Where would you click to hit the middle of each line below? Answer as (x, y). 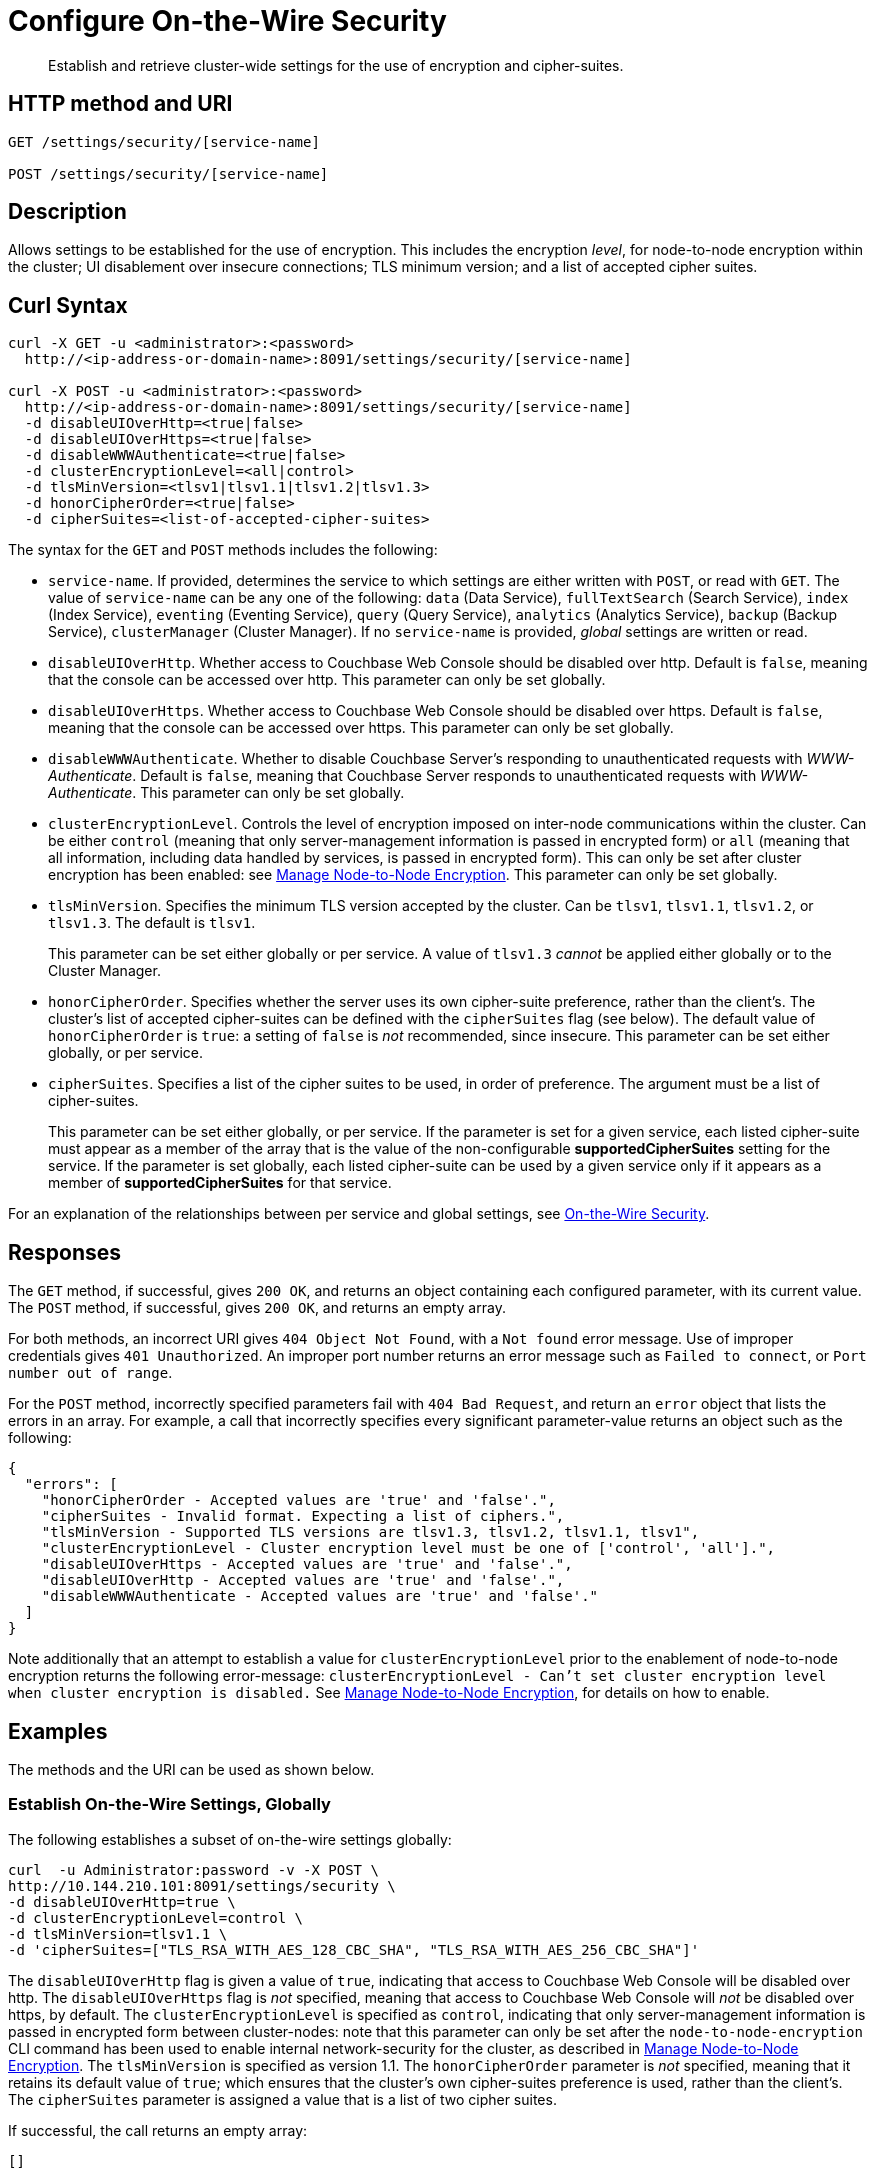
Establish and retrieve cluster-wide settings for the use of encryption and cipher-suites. (336, 65)
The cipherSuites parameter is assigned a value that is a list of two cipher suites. (282, 2099)
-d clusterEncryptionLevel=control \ (156, 1917)
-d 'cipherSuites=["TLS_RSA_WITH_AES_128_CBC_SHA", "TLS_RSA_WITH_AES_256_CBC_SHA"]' (354, 1949)
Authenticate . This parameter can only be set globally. (226, 793)
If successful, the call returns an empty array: (158, 2130)
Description (67, 212)
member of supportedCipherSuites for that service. (220, 1183)
